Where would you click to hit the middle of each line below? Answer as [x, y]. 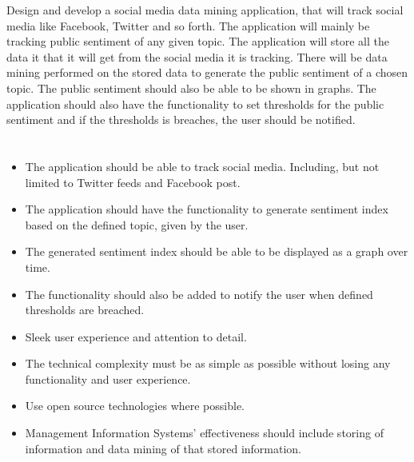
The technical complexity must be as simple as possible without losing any [208, 363]
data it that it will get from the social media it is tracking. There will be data [197, 56]
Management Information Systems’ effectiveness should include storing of [204, 433]
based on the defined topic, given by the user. [137, 224]
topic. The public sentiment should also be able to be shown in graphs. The [191, 88]
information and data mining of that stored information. [163, 448]
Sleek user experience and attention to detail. [136, 336]
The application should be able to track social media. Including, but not [202, 166]
